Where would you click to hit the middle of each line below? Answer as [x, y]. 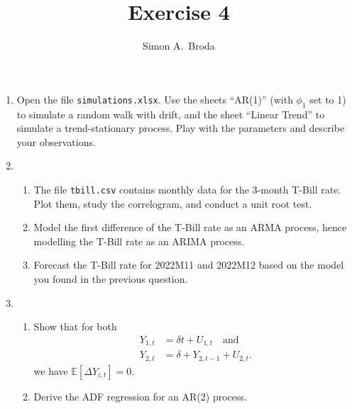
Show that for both [75, 326]
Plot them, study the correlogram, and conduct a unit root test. [173, 203]
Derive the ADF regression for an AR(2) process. [140, 396]
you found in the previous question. [111, 278]
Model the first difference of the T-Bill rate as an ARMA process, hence [190, 227]
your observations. [56, 141]
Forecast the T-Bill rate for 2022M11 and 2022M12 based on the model [189, 265]
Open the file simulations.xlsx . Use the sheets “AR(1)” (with [155, 99]
